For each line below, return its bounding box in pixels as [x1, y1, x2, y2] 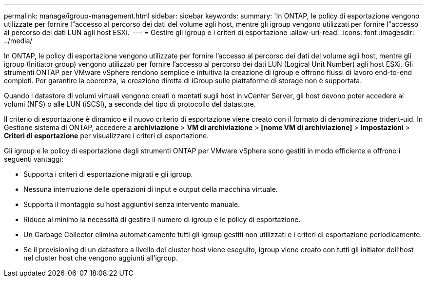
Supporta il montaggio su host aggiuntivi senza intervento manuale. [23, 200, 240, 208]
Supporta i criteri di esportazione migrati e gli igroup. [23, 170, 193, 178]
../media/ [4, 37, 33, 45]
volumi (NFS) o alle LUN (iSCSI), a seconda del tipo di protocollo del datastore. [4, 100, 256, 108]
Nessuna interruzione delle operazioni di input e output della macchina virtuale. [23, 185, 278, 193]
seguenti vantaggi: [4, 155, 63, 163]
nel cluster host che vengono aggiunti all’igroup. [23, 254, 178, 262]
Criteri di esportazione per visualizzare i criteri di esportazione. [4, 131, 209, 140]
